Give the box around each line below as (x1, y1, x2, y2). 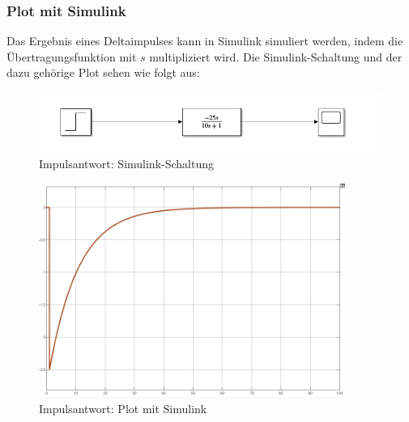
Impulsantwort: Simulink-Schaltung (39, 155, 214, 172)
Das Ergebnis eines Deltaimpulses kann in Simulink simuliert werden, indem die (6, 32, 403, 49)
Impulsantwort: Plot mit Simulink (39, 400, 207, 417)
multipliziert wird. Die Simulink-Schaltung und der (149, 48, 403, 65)
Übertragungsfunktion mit (6, 48, 137, 65)
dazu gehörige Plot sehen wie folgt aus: (6, 64, 200, 81)
